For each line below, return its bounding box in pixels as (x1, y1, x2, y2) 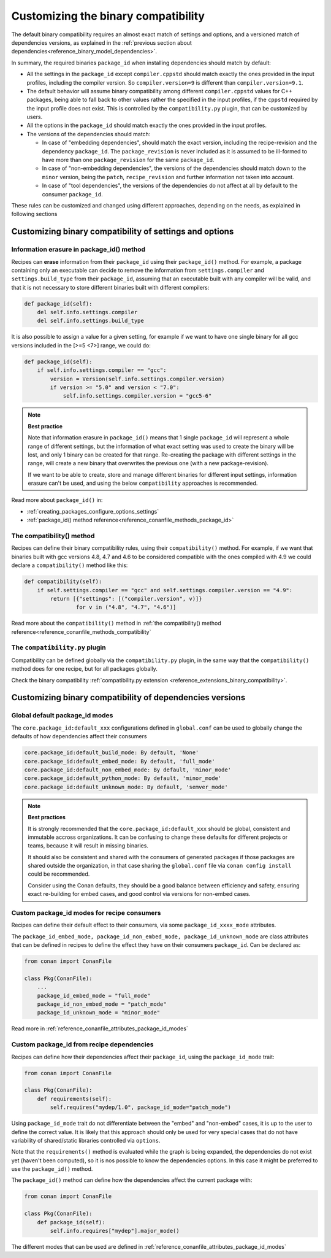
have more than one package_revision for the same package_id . (42, 156, 215, 164)
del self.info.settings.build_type (37, 317, 144, 325)
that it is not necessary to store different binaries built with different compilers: (11, 284, 210, 291)
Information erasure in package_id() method (11, 245, 145, 254)
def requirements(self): (37, 1095, 112, 1102)
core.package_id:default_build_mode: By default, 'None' (24, 749, 199, 756)
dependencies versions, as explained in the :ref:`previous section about (11, 39, 192, 46)
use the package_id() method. (11, 1165, 93, 1173)
